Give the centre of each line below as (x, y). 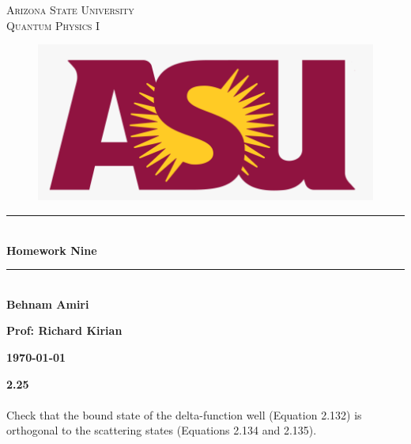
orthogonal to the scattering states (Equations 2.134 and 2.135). (162, 430)
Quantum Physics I (53, 25)
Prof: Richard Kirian (64, 330)
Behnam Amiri (48, 304)
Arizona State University (70, 9)
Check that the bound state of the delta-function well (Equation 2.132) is (184, 414)
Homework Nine (52, 250)
